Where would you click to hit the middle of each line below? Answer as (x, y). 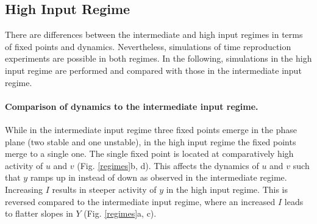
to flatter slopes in (39, 213)
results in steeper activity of (104, 189)
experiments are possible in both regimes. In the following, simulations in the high (158, 58)
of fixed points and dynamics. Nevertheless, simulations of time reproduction (148, 46)
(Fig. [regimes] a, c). (120, 213)
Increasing (24, 189)
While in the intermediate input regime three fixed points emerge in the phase (151, 129)
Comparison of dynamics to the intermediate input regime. (132, 106)
